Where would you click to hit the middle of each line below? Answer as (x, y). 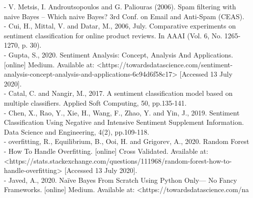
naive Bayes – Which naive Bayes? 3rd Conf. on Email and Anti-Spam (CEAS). (124, 16)
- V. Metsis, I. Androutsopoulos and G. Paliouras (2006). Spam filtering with (120, 6)
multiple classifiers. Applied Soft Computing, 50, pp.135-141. (95, 102)
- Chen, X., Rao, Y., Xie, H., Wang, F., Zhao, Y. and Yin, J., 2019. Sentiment (122, 112)
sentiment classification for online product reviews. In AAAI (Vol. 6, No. (113, 35)
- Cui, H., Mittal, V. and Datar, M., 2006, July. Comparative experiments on (120, 26)
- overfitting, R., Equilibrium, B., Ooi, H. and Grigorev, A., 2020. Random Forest (127, 141)
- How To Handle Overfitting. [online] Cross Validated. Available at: (106, 151)
